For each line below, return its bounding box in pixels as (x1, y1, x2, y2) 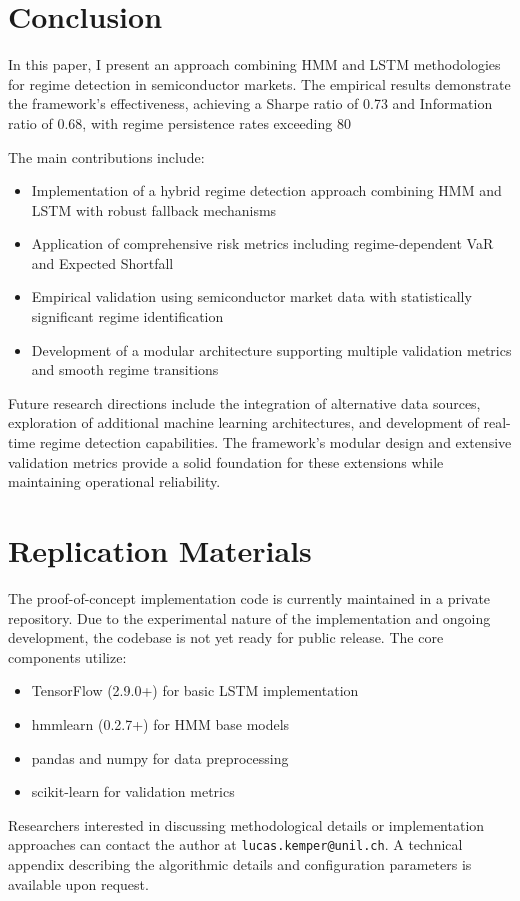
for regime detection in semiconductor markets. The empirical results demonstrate (8, 73, 511, 94)
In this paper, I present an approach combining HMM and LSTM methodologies (8, 54, 501, 75)
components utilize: (8, 646, 127, 667)
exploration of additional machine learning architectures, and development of (8, 412, 479, 433)
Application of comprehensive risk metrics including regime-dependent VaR (31, 233, 494, 254)
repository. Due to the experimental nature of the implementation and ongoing (8, 607, 491, 628)
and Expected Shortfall (31, 252, 174, 273)
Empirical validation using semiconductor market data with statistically (31, 286, 472, 307)
